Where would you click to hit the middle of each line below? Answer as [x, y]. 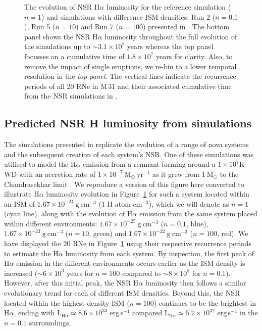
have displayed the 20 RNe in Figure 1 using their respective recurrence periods [128, 243]
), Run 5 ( [40, 27]
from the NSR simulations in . [71, 96]
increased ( [21, 273]
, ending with [34, 313]
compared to [142, 273]
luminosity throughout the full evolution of [171, 36]
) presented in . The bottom [186, 27]
